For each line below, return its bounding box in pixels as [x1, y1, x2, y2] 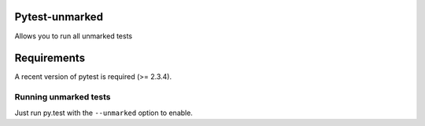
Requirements [14, 52, 86, 65]
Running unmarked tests [14, 92, 111, 103]
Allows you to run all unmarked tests [14, 31, 133, 41]
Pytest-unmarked [14, 10, 104, 23]
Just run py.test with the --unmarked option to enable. [14, 108, 193, 117]
